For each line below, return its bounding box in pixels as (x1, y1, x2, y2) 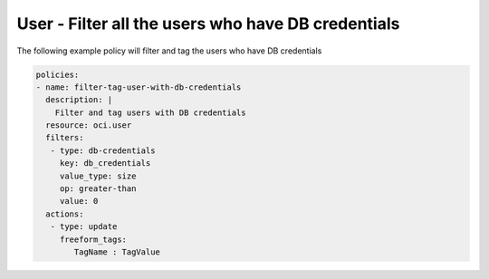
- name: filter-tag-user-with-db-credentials (35, 82, 242, 92)
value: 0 (59, 196, 99, 207)
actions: (45, 208, 84, 219)
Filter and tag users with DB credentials (54, 107, 246, 118)
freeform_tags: (59, 234, 127, 245)
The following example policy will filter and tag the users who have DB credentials (16, 45, 322, 56)
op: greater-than (59, 184, 137, 194)
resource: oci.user (45, 120, 132, 130)
